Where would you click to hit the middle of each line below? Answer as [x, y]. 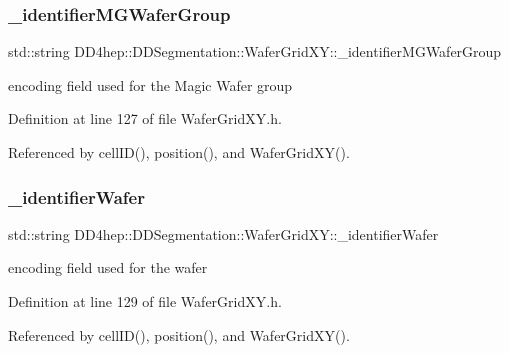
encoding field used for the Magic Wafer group [150, 84]
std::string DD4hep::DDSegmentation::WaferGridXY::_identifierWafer [223, 233]
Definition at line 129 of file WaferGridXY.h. [145, 301]
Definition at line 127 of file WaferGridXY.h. [145, 118]
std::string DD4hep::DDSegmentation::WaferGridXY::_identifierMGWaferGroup [255, 51]
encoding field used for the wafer [108, 267]
